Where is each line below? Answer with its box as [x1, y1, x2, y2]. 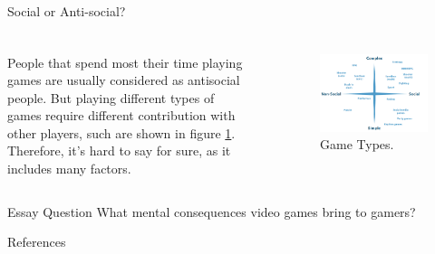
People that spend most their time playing [7, 52, 243, 71]
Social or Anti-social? [7, 2, 126, 20]
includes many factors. [7, 159, 131, 178]
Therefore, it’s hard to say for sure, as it [7, 141, 231, 160]
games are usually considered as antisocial [7, 71, 240, 89]
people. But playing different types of [7, 88, 215, 107]
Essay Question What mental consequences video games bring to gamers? [7, 202, 416, 221]
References [7, 232, 66, 251]
